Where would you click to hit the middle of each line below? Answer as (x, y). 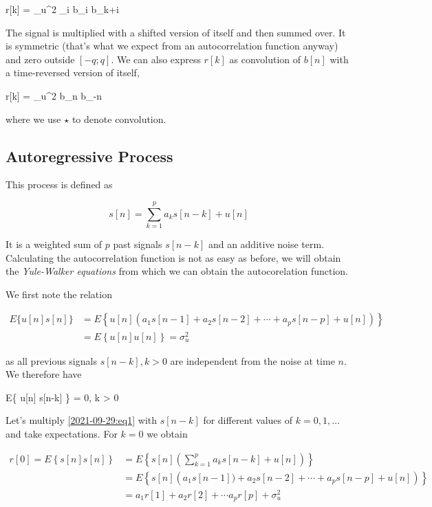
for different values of (248, 420)
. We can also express (156, 59)
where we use (33, 119)
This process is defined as (59, 184)
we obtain (167, 433)
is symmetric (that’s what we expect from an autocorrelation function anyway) (172, 46)
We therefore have (44, 374)
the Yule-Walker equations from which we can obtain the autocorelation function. (177, 271)
